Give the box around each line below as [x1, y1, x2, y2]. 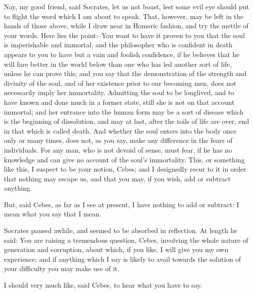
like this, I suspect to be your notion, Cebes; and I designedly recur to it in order [4, 164, 246, 174]
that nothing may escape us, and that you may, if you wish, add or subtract [4, 173, 231, 183]
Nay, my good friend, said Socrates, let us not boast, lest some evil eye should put [4, 1, 250, 11]
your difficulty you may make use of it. [4, 263, 119, 273]
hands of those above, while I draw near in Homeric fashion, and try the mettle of [4, 20, 249, 31]
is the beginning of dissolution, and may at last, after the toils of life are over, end [4, 116, 249, 126]
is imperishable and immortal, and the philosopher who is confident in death [4, 39, 233, 50]
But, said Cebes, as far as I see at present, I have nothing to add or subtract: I [4, 199, 239, 209]
